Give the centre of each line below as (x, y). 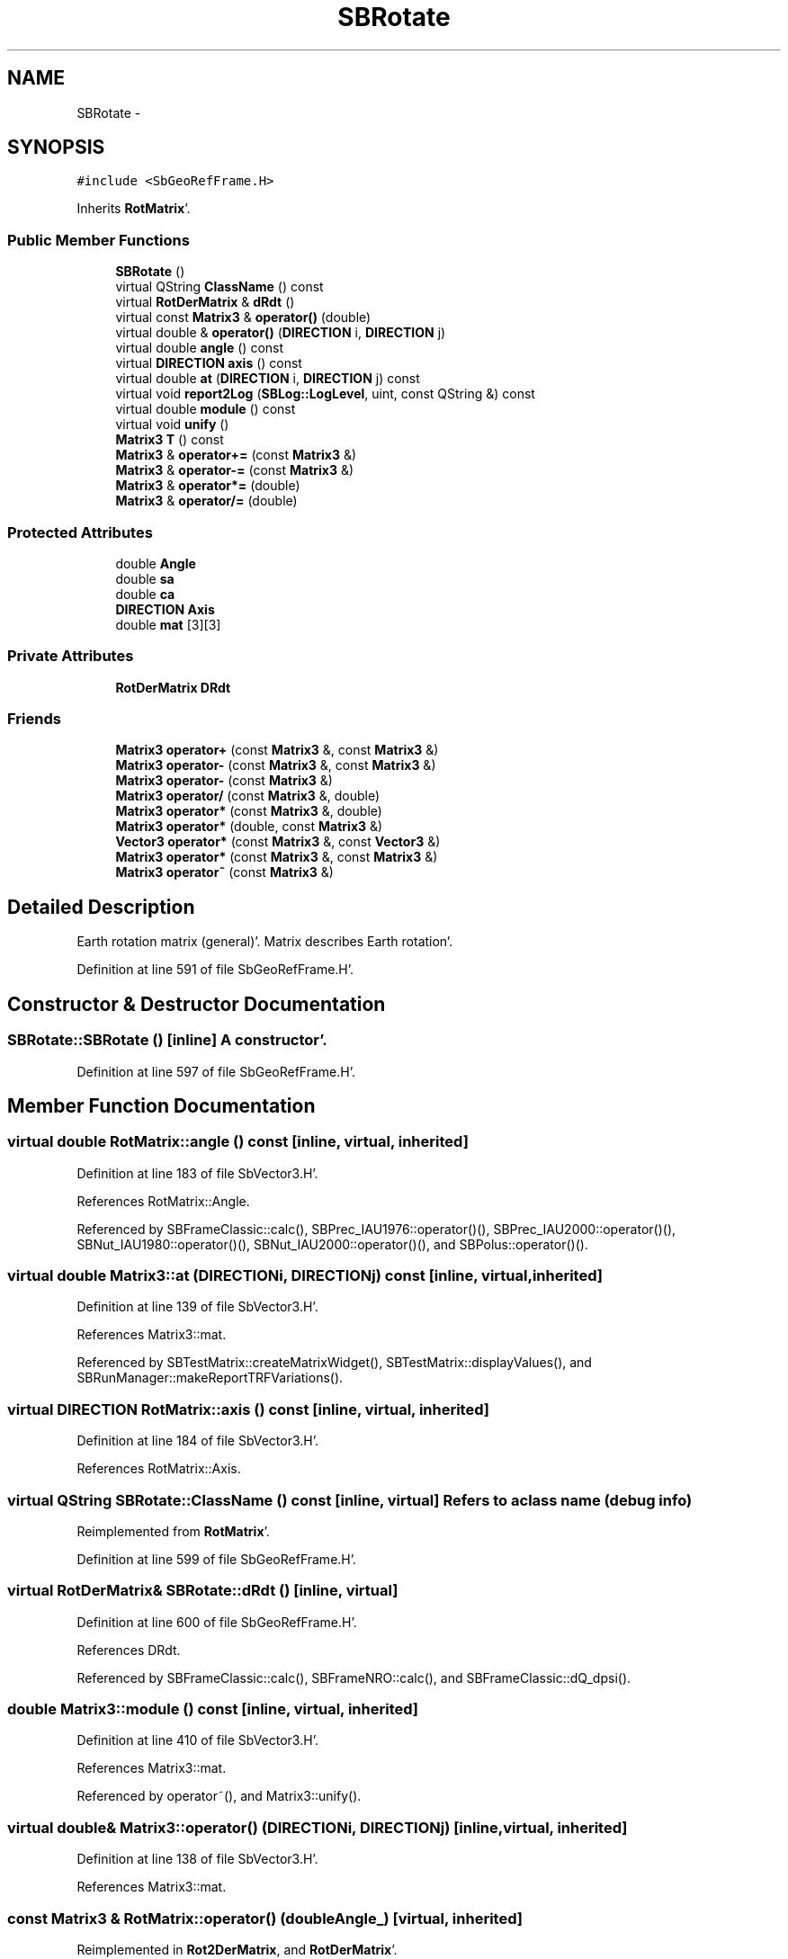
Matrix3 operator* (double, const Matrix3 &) (249, 827)
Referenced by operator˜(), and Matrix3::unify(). (219, 1796)
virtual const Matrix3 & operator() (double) (243, 318)
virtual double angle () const (200, 348)
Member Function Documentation (161, 1105)
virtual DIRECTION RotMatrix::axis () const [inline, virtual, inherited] (248, 1409)
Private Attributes (71, 656)
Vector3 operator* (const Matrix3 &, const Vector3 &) (278, 842)
